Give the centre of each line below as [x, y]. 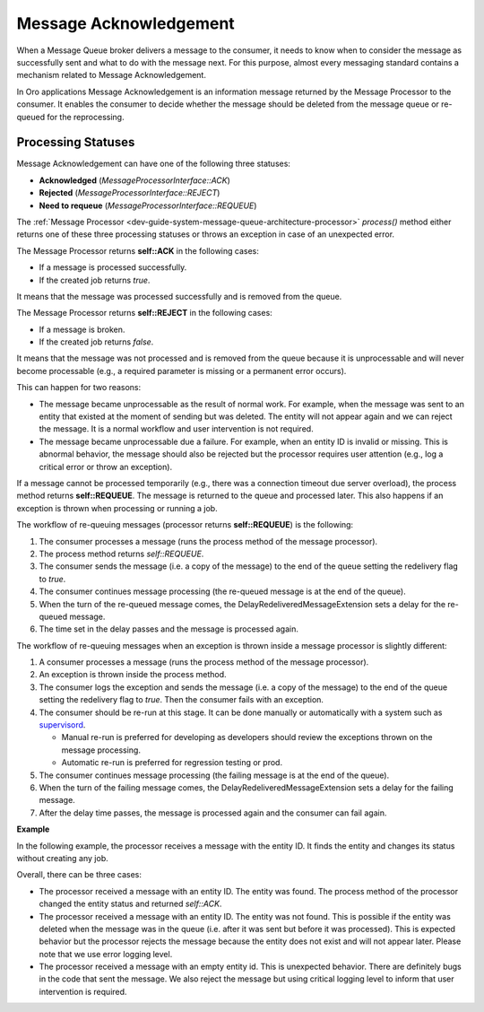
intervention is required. [83, 991]
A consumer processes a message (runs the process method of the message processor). [204, 662]
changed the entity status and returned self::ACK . [130, 904]
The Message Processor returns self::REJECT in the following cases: [144, 313]
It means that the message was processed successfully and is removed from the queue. [179, 296]
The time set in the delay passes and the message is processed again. [169, 629]
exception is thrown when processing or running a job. [117, 508]
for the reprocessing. [85, 117]
